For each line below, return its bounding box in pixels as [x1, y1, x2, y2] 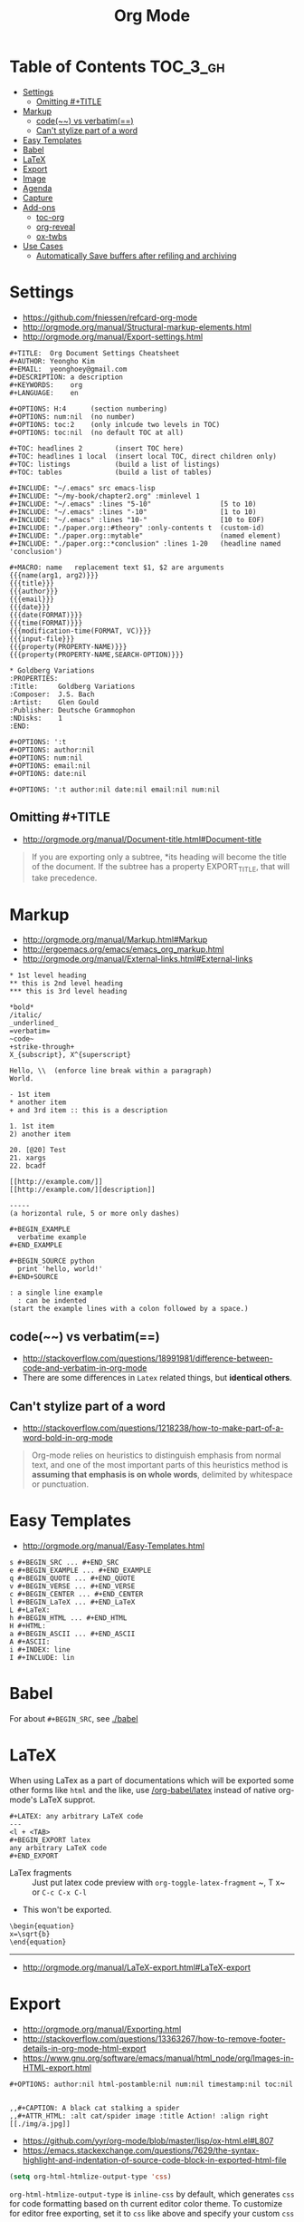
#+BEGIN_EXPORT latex [9, 1835, 91, 1845]
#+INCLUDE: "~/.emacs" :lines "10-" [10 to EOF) [9, 515, 265, 524]
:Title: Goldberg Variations [9, 682, 136, 691]
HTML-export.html [22, 2062, 92, 2072]
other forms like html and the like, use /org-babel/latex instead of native [9, 1784, 277, 1795]
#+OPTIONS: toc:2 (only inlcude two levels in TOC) [9, 420, 221, 429]
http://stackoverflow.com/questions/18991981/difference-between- [22, 1353, 273, 1364]
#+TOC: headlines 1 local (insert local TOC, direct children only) [9, 451, 278, 461]
